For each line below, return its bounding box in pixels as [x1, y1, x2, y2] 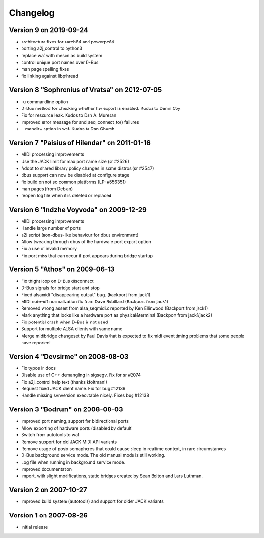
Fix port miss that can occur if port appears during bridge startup [21, 252, 153, 258]
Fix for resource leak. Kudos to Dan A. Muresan [21, 112, 117, 118]
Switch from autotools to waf [21, 432, 80, 438]
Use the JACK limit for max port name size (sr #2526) [21, 158, 129, 164]
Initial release [21, 524, 48, 530]
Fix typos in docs [21, 365, 56, 371]
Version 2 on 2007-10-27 [9, 486, 88, 494]
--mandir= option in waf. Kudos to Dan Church [21, 126, 115, 132]
